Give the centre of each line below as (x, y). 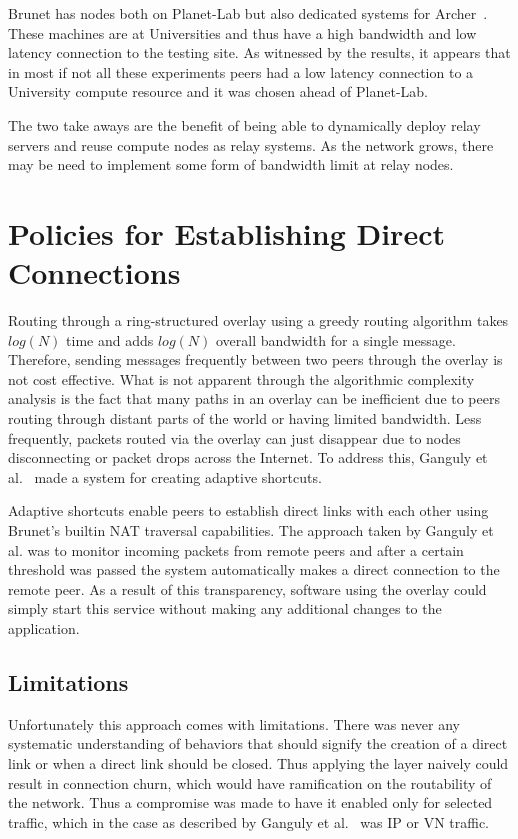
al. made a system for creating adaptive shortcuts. (165, 476)
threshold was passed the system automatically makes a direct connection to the (254, 569)
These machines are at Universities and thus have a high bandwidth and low (242, 32)
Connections (94, 272)
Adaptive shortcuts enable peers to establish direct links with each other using (248, 510)
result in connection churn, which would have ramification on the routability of (250, 782)
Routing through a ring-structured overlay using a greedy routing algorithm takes (258, 320)
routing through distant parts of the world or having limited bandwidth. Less (245, 418)
